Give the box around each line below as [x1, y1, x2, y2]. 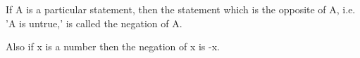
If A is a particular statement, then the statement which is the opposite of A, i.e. [6, 2, 356, 16]
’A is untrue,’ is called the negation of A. [6, 15, 182, 30]
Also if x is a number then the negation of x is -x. [6, 39, 220, 54]
